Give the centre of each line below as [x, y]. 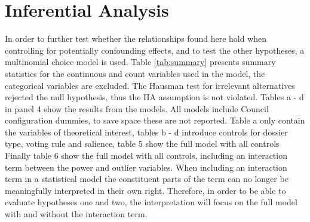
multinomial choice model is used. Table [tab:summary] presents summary [140, 62]
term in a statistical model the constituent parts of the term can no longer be [147, 179]
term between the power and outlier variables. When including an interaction [146, 167]
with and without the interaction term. [76, 214]
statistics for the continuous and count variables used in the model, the [135, 73]
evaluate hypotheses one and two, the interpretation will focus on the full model [151, 202]
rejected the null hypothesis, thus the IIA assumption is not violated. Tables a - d [154, 97]
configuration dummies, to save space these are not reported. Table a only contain [155, 120]
